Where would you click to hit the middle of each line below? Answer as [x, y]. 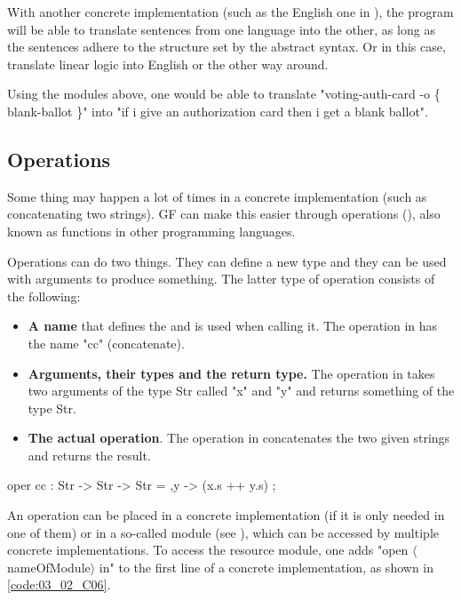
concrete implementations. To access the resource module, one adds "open [208, 550]
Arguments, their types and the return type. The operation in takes [231, 373]
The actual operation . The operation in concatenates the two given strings [239, 438]
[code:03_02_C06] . [59, 584]
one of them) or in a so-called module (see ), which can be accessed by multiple [223, 532]
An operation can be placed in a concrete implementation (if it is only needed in [226, 515]
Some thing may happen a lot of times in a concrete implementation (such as [217, 196]
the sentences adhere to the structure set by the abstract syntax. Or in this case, [227, 47]
